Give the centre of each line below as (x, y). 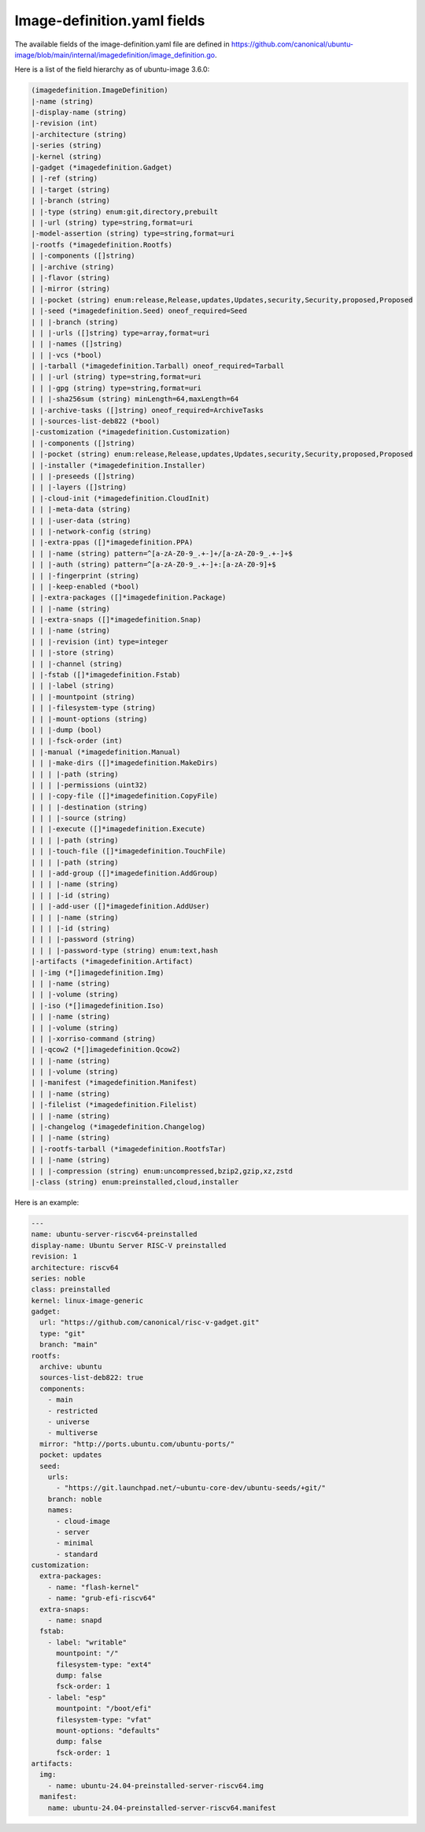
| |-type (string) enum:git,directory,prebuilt (124, 212)
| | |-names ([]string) (77, 344)
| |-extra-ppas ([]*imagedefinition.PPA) (112, 543)
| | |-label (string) (73, 686)
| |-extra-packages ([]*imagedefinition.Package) (129, 598)
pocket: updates (71, 1455)
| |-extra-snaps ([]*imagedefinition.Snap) (116, 620)
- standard (77, 1554)
